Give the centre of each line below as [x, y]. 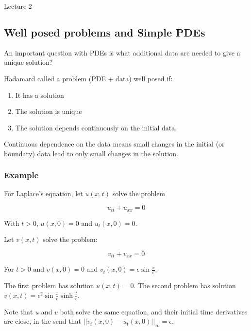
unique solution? [28, 62]
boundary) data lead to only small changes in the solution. [91, 153]
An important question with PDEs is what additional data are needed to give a [122, 52]
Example [21, 175]
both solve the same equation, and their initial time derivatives [154, 311]
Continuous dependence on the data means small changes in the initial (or [114, 144]
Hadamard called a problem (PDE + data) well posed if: [88, 78]
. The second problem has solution [185, 285]
